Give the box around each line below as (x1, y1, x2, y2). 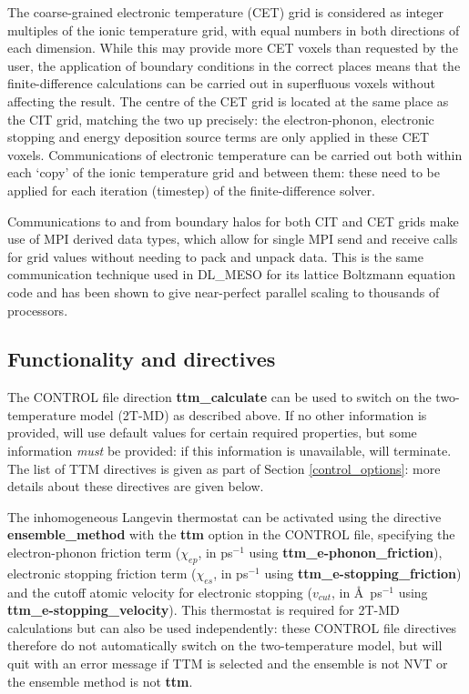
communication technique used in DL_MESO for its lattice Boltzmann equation (7, 265, 456, 284)
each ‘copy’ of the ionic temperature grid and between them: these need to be (7, 163, 440, 182)
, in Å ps (331, 582, 382, 601)
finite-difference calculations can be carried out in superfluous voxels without (7, 74, 435, 93)
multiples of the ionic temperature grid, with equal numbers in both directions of (7, 20, 460, 39)
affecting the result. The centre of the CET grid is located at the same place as (7, 91, 449, 110)
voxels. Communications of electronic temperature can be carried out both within (7, 145, 463, 164)
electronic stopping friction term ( (7, 563, 197, 582)
